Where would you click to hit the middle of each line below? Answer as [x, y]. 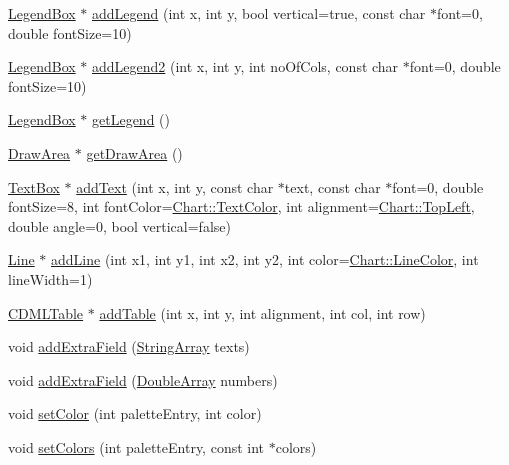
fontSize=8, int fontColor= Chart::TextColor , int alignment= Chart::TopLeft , [241, 206]
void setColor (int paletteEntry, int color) [135, 413]
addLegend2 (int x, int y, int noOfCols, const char [245, 66]
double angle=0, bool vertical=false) [119, 225]
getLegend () [131, 119]
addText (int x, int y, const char [175, 186]
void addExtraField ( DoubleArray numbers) [143, 379]
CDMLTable [46, 312]
